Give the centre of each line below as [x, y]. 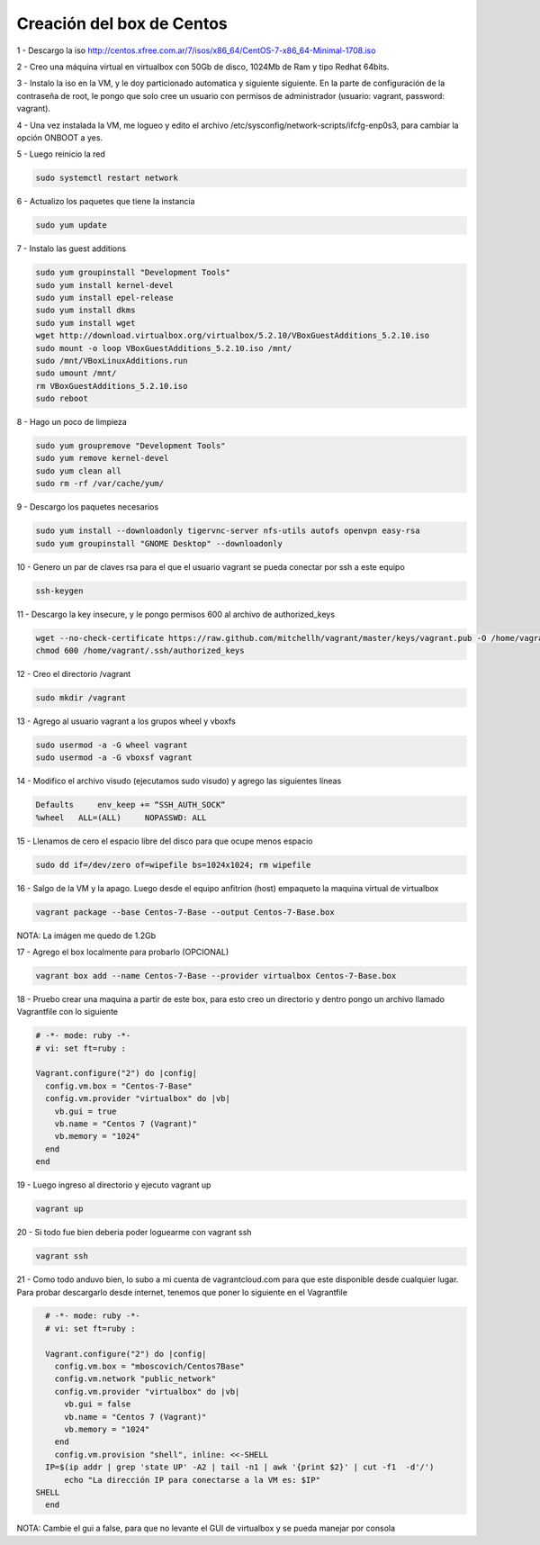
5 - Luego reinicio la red [61, 154]
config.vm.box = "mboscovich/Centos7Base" [149, 1367]
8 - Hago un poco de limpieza [72, 422]
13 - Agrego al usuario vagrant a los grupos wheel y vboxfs [126, 721]
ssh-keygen [59, 591]
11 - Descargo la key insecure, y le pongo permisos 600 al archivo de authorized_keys [176, 614]
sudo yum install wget [85, 323]
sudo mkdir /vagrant [81, 697]
